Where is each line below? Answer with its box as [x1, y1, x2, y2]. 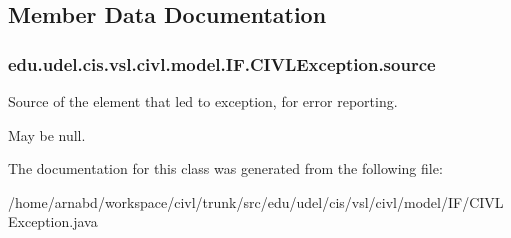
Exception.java [8, 211, 98, 232]
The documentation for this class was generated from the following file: [8, 158, 443, 179]
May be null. [8, 124, 86, 145]
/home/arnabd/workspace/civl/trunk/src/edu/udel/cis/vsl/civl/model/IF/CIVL [8, 191, 504, 212]
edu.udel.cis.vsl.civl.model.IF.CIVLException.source [8, 51, 436, 76]
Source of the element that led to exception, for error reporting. [8, 91, 398, 111]
